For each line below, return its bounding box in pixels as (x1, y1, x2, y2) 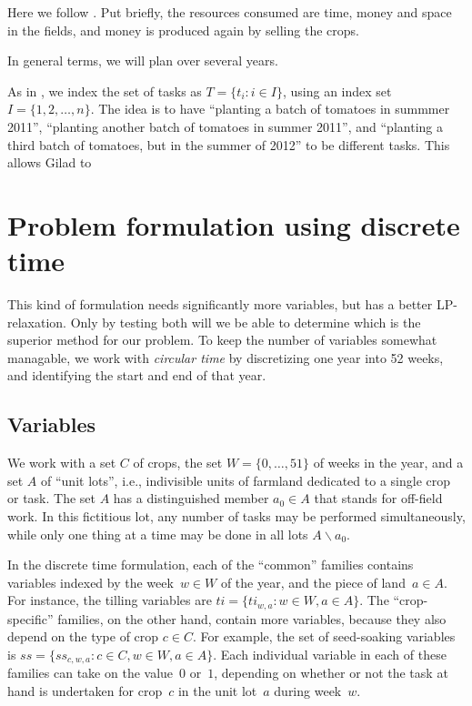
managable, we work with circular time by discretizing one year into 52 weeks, (7, 348, 444, 367)
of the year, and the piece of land (220, 572, 406, 591)
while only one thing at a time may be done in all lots (7, 524, 308, 543)
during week (274, 681, 342, 701)
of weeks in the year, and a (313, 453, 464, 472)
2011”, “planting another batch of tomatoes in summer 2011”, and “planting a (7, 116, 443, 136)
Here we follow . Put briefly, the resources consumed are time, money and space (7, 3, 452, 21)
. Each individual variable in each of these (213, 645, 447, 664)
